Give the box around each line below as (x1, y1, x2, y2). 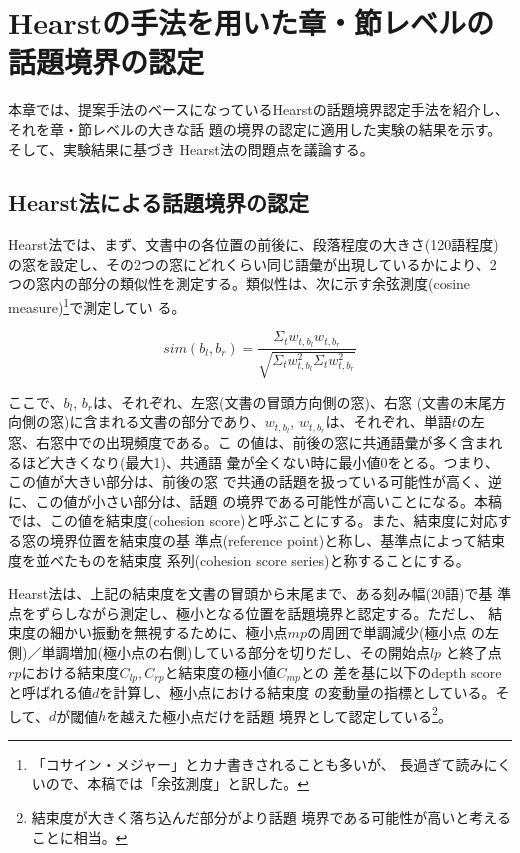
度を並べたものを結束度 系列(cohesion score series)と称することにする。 (8, 549, 470, 570)
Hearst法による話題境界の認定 (8, 187, 309, 218)
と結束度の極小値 (164, 661, 277, 682)
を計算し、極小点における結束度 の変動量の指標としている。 (99, 682, 496, 703)
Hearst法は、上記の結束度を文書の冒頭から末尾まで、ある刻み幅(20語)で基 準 (8, 583, 512, 604)
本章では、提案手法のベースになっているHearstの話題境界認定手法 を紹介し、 (8, 99, 509, 120)
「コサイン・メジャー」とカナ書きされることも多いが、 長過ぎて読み (31, 753, 484, 774)
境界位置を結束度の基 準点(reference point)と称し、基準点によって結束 (49, 530, 506, 551)
